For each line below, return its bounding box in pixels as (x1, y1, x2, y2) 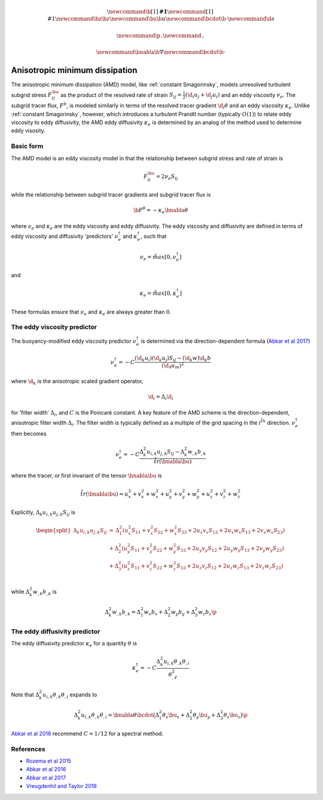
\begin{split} (36, 527, 71, 533)
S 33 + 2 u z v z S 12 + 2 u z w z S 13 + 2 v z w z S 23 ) (176, 563, 284, 570)
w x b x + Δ (144, 608, 168, 617)
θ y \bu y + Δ (193, 712, 221, 720)
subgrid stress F (11, 91, 52, 98)
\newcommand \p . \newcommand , (116, 32, 205, 39)
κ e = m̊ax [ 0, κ (139, 290, 176, 298)
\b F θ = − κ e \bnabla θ (133, 206, 188, 215)
